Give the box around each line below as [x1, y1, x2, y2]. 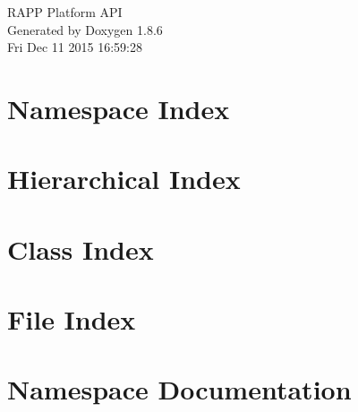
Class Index [7, 230, 154, 267]
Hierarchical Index [7, 160, 241, 197]
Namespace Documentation [7, 371, 352, 408]
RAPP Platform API [7, 3, 123, 21]
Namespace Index [7, 90, 230, 126]
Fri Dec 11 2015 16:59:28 [7, 38, 142, 56]
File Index [7, 301, 136, 338]
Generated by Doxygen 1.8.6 [7, 20, 163, 39]
